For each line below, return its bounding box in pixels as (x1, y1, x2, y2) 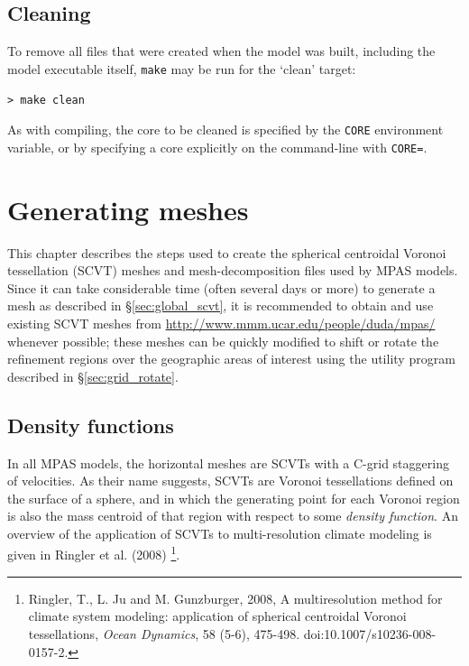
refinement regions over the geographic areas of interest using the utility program (7, 349, 455, 368)
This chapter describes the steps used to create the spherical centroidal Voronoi (7, 243, 446, 262)
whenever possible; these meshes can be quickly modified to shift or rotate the (7, 331, 439, 350)
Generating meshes (7, 190, 249, 227)
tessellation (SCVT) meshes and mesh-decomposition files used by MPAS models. (7, 261, 458, 280)
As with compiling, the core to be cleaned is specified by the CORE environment (7, 120, 444, 139)
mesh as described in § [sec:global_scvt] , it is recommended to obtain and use (7, 296, 434, 315)
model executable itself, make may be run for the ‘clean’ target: (7, 59, 356, 78)
